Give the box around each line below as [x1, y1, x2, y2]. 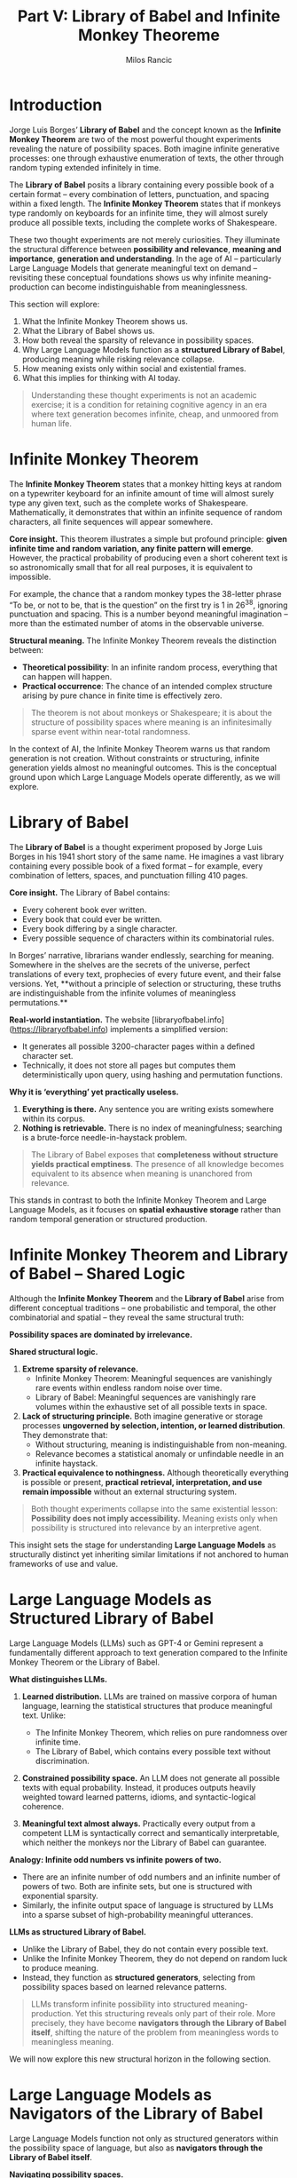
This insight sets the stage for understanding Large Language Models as [9, 1539, 277, 1551]
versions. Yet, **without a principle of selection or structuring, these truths [9, 979, 282, 990]
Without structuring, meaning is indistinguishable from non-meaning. [35, 1439, 287, 1450]
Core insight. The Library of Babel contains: [9, 887, 170, 898]
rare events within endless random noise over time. [35, 1383, 223, 1394]
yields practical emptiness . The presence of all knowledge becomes [30, 1159, 285, 1170]
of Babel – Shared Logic [9, 1264, 186, 1284]
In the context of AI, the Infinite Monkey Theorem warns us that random [9, 743, 270, 754]
